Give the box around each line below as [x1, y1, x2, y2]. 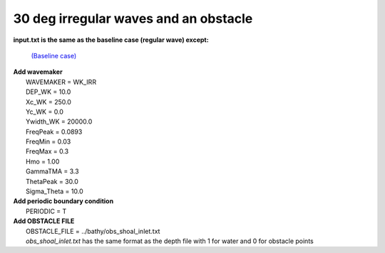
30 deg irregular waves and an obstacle [13, 11, 253, 26]
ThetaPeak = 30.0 [26, 177, 78, 185]
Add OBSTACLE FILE [13, 217, 75, 225]
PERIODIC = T [26, 207, 67, 215]
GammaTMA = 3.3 [26, 167, 79, 176]
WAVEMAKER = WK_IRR [26, 77, 96, 86]
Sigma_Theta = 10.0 [26, 187, 83, 195]
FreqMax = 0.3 [26, 147, 69, 156]
